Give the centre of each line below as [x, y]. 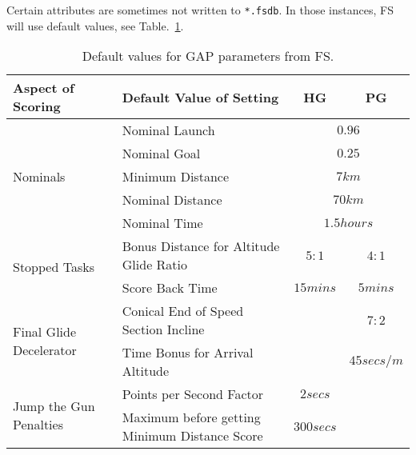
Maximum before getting [191, 417]
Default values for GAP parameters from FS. [208, 56]
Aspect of [44, 88]
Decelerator [45, 350]
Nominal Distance [172, 200]
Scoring [37, 106]
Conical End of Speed [183, 311]
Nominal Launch [168, 130]
